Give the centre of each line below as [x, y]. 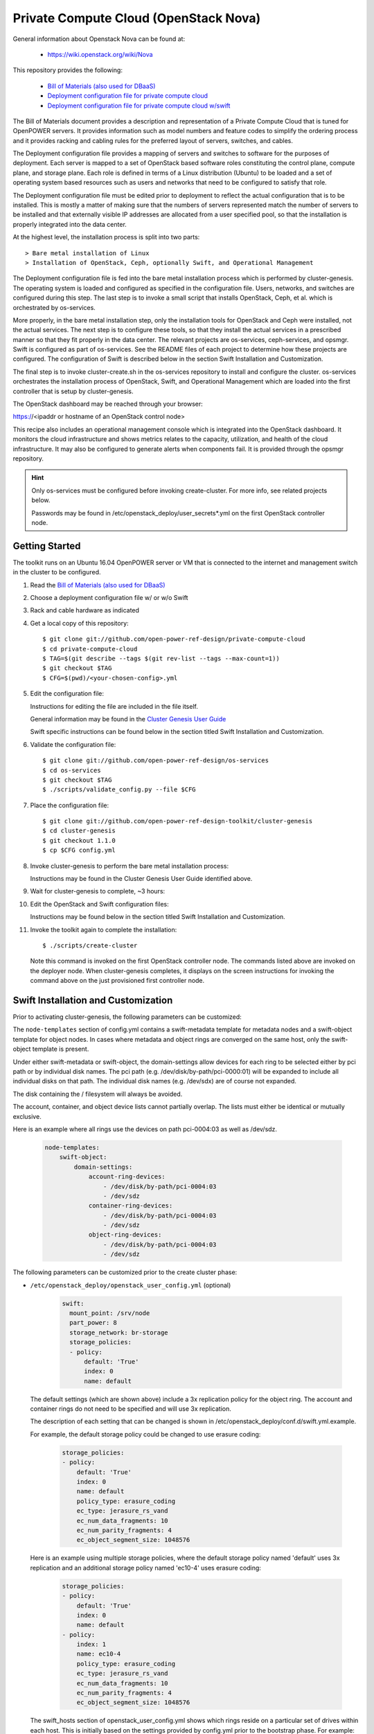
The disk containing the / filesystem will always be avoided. [98, 1094]
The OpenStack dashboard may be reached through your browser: [108, 404]
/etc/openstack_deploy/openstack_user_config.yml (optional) [131, 1285]
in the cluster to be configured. [57, 572]
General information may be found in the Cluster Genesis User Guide [128, 719]
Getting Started [47, 546]
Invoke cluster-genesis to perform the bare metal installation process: [129, 866]
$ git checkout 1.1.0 [79, 840]
